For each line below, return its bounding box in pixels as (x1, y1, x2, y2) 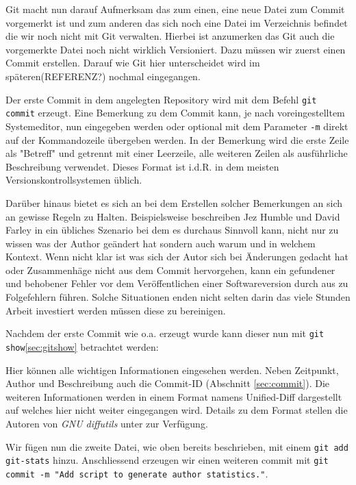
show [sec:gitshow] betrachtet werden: (5, 339, 159, 353)
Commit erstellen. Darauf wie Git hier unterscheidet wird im (5, 55, 260, 70)
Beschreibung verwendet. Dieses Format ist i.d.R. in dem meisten (5, 159, 279, 173)
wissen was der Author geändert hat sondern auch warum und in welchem (5, 236, 316, 250)
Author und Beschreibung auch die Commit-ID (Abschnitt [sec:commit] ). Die (5, 376, 330, 390)
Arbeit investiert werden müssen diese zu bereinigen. (5, 303, 226, 317)
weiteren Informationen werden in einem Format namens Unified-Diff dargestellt (5, 389, 342, 403)
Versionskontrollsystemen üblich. (5, 173, 142, 187)
